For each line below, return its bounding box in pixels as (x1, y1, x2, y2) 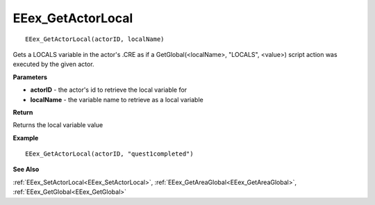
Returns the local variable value (12, 121, 103, 129)
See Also (12, 165, 40, 174)
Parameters (12, 73, 48, 81)
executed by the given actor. (12, 60, 94, 69)
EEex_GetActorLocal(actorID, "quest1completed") (25, 150, 194, 158)
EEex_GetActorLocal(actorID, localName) (25, 35, 165, 43)
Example (12, 133, 39, 142)
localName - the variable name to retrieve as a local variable (30, 95, 204, 104)
